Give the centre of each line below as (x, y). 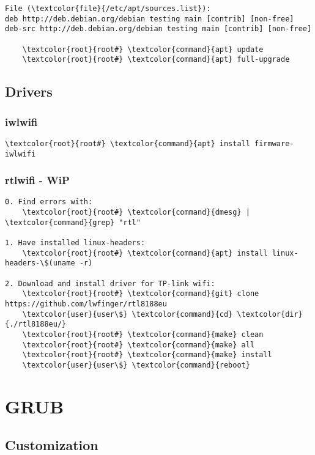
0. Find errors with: (49, 202)
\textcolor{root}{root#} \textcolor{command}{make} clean (143, 335)
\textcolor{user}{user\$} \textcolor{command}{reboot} (136, 365)
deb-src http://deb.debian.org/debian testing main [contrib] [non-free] (158, 29)
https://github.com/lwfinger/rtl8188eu (86, 304)
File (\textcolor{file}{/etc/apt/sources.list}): (108, 9)
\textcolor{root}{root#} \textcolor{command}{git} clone (141, 294)
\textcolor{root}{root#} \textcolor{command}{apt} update (143, 49)
